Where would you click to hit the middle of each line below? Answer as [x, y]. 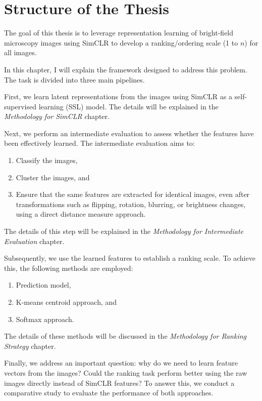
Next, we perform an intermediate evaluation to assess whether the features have [129, 133]
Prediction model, [43, 285]
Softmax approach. [45, 319]
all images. [20, 52]
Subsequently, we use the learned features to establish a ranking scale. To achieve [130, 258]
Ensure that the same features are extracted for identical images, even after [133, 194]
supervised [20, 106]
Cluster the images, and [53, 177]
